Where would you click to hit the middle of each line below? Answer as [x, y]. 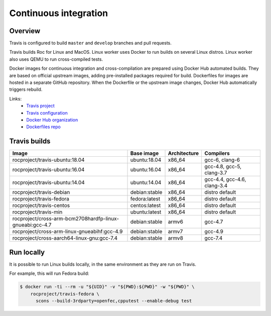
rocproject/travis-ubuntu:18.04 [48, 160]
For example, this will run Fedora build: [49, 273]
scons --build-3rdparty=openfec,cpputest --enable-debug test [114, 301]
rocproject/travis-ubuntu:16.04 [48, 170]
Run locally [27, 252]
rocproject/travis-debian [41, 192]
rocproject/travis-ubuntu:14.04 [48, 182]
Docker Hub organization [52, 120]
